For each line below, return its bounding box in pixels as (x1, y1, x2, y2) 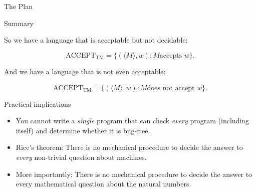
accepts (159, 52, 182, 59)
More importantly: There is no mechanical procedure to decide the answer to (16, 168, 252, 179)
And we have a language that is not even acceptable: (4, 66, 166, 76)
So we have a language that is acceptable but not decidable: (4, 35, 188, 45)
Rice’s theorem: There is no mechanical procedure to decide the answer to (16, 142, 243, 152)
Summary (4, 18, 34, 28)
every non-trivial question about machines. (16, 151, 147, 162)
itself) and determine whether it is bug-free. (16, 125, 150, 135)
